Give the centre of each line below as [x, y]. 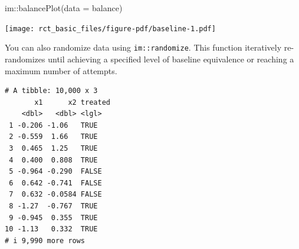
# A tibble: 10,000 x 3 [51, 91]
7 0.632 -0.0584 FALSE [55, 195]
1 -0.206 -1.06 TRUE [53, 125]
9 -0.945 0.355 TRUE [53, 218]
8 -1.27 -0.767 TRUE [53, 206]
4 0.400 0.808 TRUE [53, 160]
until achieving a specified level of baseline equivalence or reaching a [171, 59]
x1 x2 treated [72, 102]
